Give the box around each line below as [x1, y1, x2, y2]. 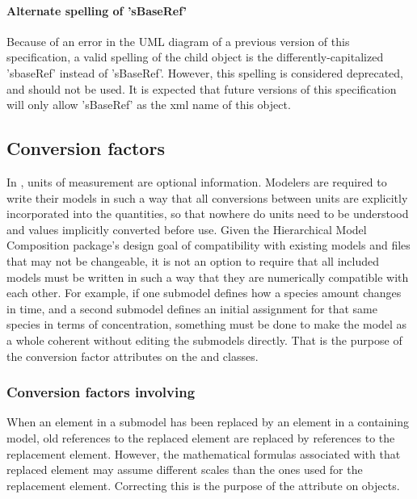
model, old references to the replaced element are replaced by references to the [6, 429, 395, 446]
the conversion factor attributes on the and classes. [6, 347, 259, 364]
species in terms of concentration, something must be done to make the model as [6, 316, 407, 333]
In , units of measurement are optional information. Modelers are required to [6, 173, 387, 190]
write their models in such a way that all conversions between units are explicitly [6, 189, 408, 206]
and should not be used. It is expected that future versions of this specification [6, 80, 397, 97]
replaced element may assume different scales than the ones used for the [6, 461, 363, 478]
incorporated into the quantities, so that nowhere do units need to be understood [6, 205, 409, 222]
